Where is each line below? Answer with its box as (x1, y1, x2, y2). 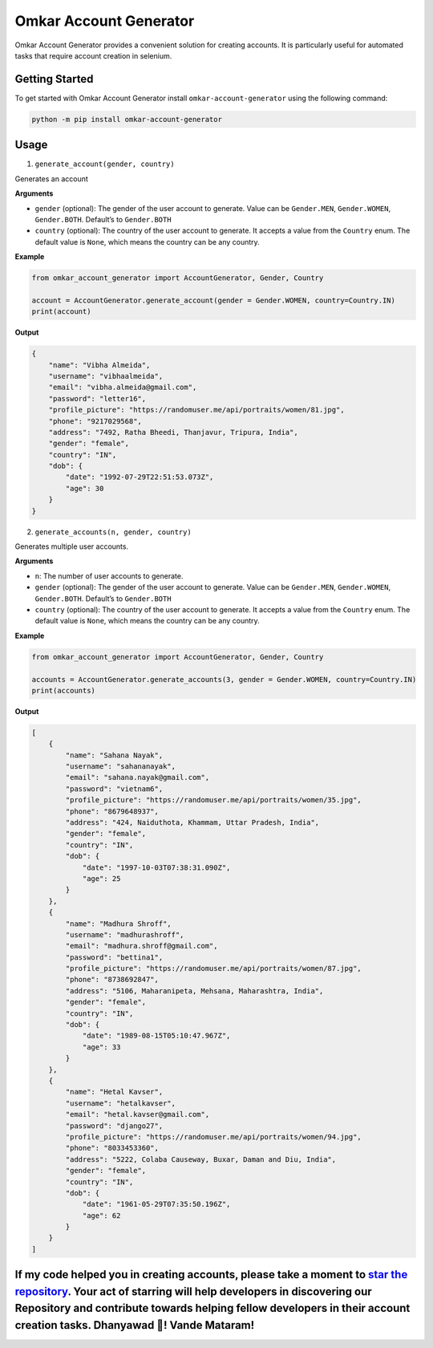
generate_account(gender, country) (34, 160, 176, 168)
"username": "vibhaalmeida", (48, 372, 164, 380)
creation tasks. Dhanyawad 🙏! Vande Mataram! (14, 1318, 255, 1332)
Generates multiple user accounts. (14, 542, 128, 551)
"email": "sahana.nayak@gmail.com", (65, 773, 210, 782)
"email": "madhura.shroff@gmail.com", (65, 941, 218, 951)
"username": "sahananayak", (65, 762, 176, 771)
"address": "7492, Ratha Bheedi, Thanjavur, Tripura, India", (48, 428, 298, 436)
